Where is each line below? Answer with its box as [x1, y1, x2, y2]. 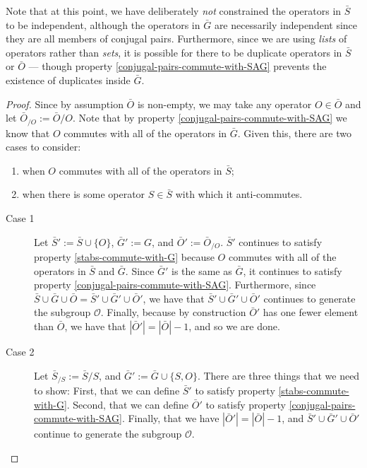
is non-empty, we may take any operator [137, 96, 312, 111]
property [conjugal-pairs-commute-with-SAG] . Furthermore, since [34, 277, 316, 292]
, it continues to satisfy [243, 263, 342, 278]
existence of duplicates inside [6, 72, 131, 87]
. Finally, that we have [121, 411, 219, 426]
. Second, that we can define [66, 397, 189, 411]
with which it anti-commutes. [175, 187, 303, 201]
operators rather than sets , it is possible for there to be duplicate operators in [6, 45, 342, 59]
